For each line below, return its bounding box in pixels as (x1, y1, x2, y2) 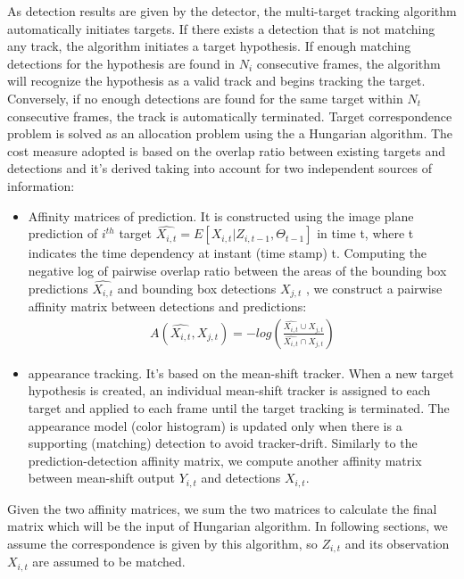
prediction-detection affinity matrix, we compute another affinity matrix (28, 451, 422, 469)
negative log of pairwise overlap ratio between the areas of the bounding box (28, 261, 447, 279)
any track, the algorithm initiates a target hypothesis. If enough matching (7, 37, 411, 55)
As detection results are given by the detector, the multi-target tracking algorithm (7, 2, 457, 20)
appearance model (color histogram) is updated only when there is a (28, 416, 402, 434)
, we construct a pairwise (305, 278, 443, 297)
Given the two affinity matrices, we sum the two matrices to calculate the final (7, 499, 437, 517)
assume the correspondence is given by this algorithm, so (7, 534, 318, 553)
